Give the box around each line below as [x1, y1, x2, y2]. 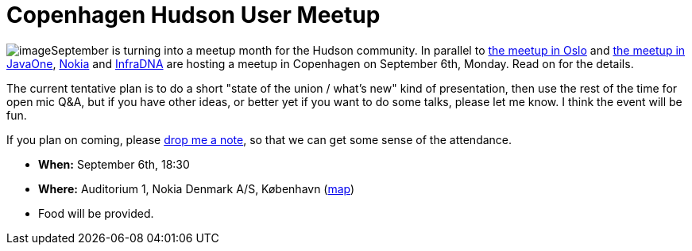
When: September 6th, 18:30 [38, 157, 190, 171]
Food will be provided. [38, 206, 154, 220]
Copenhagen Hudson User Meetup [6, 2, 381, 29]
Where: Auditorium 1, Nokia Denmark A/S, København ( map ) [38, 181, 355, 196]
